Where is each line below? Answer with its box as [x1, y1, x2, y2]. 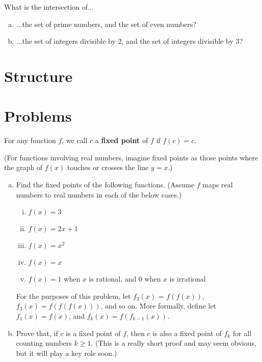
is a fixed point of [66, 327, 121, 338]
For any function [4, 135, 56, 146]
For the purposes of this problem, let [16, 290, 131, 301]
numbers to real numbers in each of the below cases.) [16, 189, 182, 200]
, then [126, 327, 145, 338]
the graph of [4, 162, 43, 173]
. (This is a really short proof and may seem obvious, [91, 338, 256, 348]
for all [232, 327, 252, 338]
